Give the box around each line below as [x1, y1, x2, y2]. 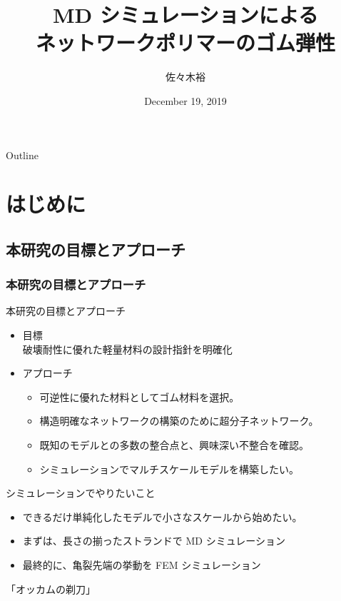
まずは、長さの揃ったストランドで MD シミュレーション [22, 533, 286, 548]
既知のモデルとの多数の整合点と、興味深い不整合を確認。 [39, 438, 309, 453]
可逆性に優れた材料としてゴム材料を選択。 [39, 389, 240, 404]
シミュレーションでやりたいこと [6, 485, 156, 500]
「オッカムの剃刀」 [6, 581, 96, 596]
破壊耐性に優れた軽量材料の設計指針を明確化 [22, 341, 233, 356]
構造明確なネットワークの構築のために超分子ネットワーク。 [39, 413, 319, 428]
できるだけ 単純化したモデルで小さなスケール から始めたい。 [22, 509, 302, 524]
